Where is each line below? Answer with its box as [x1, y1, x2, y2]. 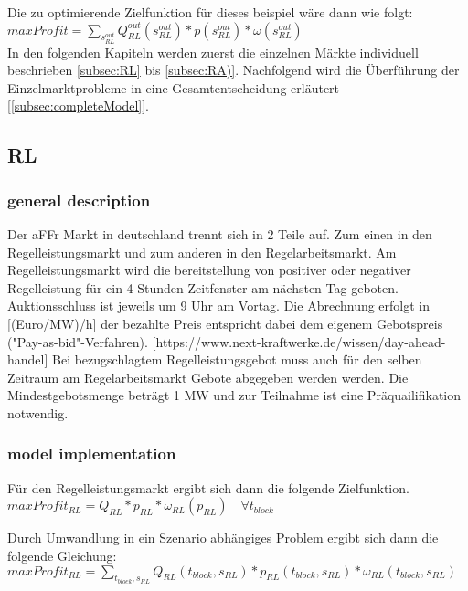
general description [7, 188, 151, 211]
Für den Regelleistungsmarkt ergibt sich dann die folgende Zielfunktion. [7, 478, 409, 497]
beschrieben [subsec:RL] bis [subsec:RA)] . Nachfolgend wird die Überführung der [7, 60, 460, 79]
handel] [7, 350, 48, 369]
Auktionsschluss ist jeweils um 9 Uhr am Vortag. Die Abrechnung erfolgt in [7, 296, 431, 315]
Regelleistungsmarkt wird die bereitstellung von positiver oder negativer [7, 260, 411, 280]
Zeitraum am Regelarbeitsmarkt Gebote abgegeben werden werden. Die [7, 367, 409, 386]
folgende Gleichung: [7, 545, 117, 565]
